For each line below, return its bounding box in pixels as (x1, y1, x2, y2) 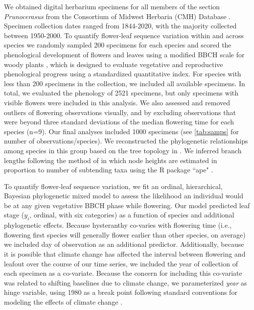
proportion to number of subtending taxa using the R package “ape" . (4, 165, 213, 175)
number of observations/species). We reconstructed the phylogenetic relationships (4, 136, 248, 146)
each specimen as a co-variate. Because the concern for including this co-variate (4, 268, 242, 278)
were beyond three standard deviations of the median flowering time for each (4, 117, 234, 127)
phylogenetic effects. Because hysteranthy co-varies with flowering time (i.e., (4, 220, 231, 230)
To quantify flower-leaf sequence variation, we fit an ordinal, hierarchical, (4, 181, 223, 191)
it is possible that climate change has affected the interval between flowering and (4, 249, 246, 259)
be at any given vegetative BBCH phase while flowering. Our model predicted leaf (4, 200, 250, 210)
